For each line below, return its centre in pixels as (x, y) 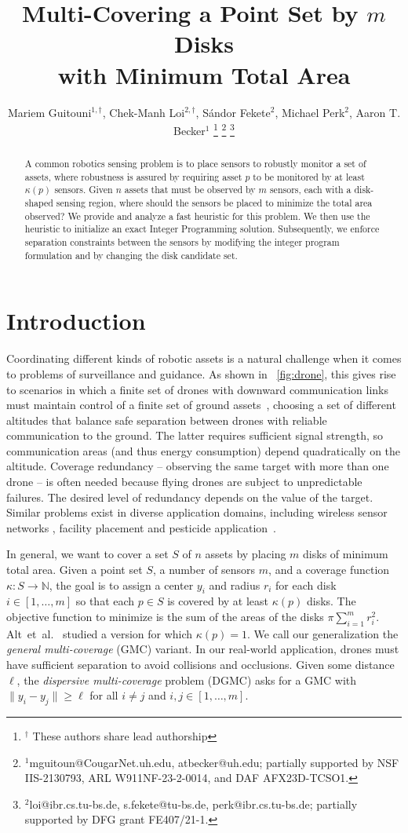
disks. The (331, 601)
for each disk (306, 585)
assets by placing (246, 554)
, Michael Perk (310, 112)
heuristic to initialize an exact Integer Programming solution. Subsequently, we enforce (202, 229)
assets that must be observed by (190, 190)
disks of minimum (346, 554)
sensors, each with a (310, 190)
